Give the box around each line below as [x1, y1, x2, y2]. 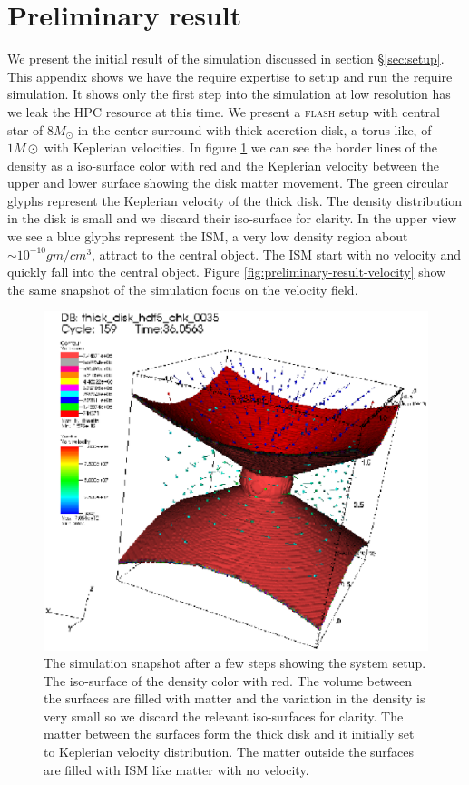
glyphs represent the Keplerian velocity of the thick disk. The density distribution [7, 191, 463, 210]
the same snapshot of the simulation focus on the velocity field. [7, 280, 358, 299]
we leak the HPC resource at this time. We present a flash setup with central [7, 102, 440, 121]
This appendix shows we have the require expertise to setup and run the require [7, 66, 453, 85]
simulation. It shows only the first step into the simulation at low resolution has [7, 84, 451, 103]
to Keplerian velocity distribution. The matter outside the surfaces [44, 742, 415, 761]
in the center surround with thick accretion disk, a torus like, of [77, 120, 432, 139]
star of [7, 120, 44, 139]
